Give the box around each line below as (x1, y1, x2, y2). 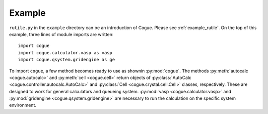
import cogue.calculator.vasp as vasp (18, 50, 113, 55)
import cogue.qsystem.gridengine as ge (18, 57, 115, 63)
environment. (9, 102, 37, 108)
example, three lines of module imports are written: (9, 31, 114, 37)
